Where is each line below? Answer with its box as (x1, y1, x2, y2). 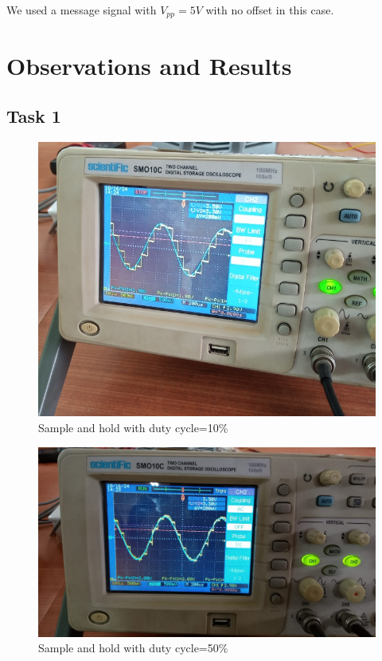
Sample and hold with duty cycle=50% (38, 639, 228, 656)
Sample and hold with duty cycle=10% (38, 419, 228, 435)
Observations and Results (6, 49, 292, 81)
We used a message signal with (6, 2, 157, 18)
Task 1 (6, 104, 61, 128)
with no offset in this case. (205, 2, 334, 18)
